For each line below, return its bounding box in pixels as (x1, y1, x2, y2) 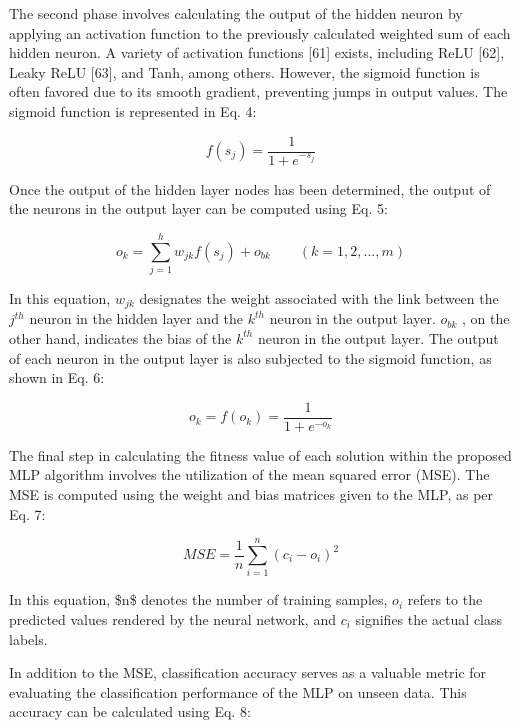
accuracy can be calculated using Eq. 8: (9, 701, 251, 722)
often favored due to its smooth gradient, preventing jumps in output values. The (9, 81, 508, 102)
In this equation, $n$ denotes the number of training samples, (9, 589, 388, 610)
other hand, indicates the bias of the (9, 327, 232, 348)
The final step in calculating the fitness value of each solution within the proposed (9, 444, 512, 465)
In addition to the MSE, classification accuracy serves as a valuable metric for (9, 662, 487, 683)
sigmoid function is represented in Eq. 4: (9, 100, 257, 121)
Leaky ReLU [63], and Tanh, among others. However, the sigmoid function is (9, 61, 480, 82)
